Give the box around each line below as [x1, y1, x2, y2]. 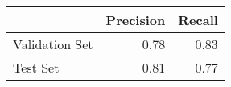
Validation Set [13, 35, 93, 53]
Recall [178, 10, 218, 29]
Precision [105, 10, 166, 29]
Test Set [13, 58, 60, 77]
